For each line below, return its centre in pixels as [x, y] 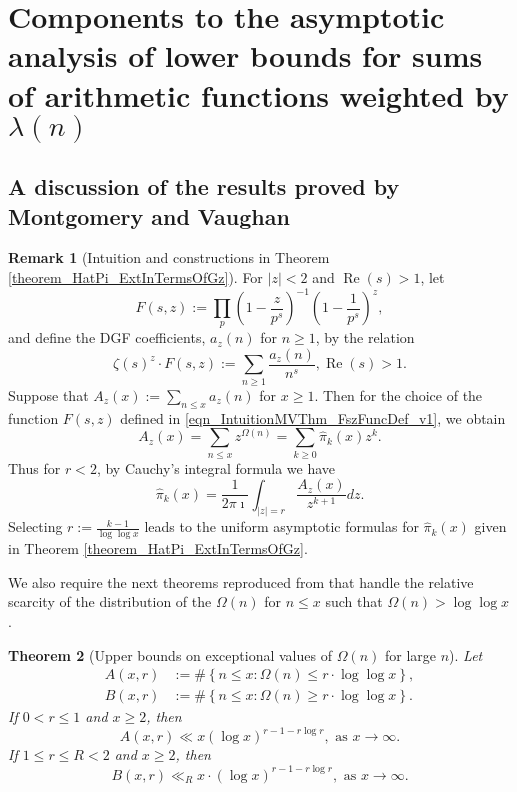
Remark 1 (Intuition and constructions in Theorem [169, 257]
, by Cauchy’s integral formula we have [216, 467]
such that [354, 601]
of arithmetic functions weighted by [258, 94]
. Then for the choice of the [398, 394]
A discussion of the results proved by [204, 186]
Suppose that [48, 394]
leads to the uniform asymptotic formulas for [281, 526]
